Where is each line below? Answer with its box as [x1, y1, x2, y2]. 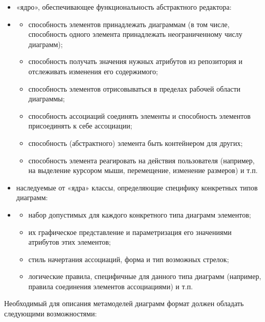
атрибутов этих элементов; [28, 237, 111, 247]
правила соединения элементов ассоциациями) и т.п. [28, 281, 193, 291]
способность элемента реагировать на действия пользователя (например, [28, 155, 255, 165]
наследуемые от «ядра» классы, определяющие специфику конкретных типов [16, 182, 258, 192]
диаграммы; [28, 93, 65, 104]
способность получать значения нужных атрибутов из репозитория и [28, 56, 242, 67]
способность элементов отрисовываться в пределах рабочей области [28, 83, 241, 94]
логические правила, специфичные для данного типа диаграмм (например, [28, 271, 261, 282]
